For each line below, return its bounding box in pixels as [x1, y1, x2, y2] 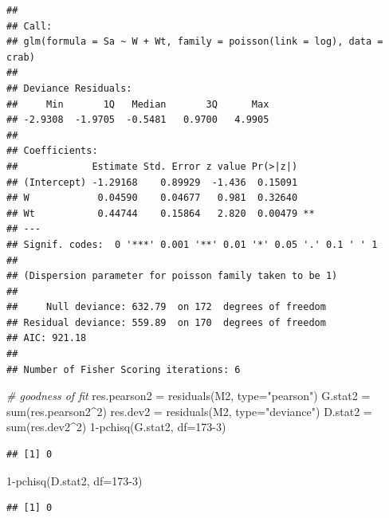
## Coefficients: [6, 145, 98, 157]
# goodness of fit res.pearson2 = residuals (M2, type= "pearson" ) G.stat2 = [6, 387, 371, 404]
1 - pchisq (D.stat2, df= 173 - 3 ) [6, 472, 143, 489]
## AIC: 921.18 [6, 332, 87, 344]
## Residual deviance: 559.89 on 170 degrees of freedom [6, 316, 326, 328]
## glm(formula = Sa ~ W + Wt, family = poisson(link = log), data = [6, 36, 383, 48]
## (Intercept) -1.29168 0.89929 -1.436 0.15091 [6, 176, 298, 188]
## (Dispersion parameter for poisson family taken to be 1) [6, 270, 338, 282]
